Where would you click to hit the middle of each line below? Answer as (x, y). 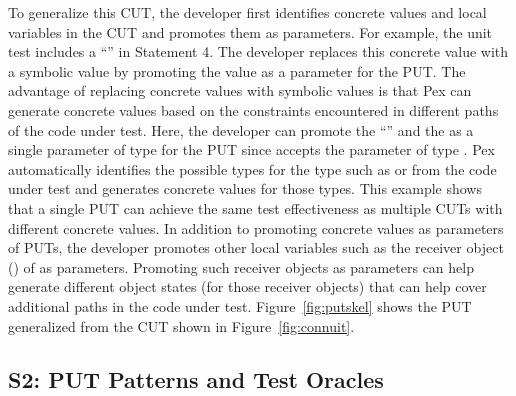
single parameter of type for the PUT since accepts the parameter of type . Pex (251, 149)
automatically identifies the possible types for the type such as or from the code (252, 168)
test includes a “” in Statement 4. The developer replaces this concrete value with (258, 51)
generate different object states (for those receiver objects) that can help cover (247, 286)
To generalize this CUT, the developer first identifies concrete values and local (247, 12)
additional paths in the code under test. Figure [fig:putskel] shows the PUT (240, 305)
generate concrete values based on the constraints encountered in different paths (253, 109)
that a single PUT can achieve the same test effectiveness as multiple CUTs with (255, 207)
